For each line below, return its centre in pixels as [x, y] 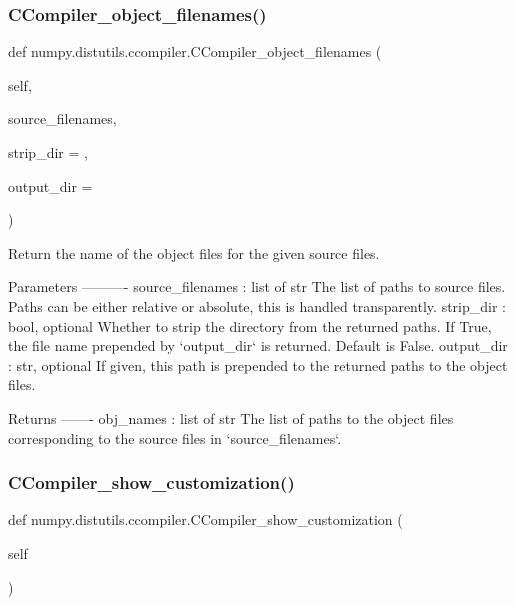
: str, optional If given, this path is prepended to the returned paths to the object [258, 364]
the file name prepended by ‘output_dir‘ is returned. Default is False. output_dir [258, 345]
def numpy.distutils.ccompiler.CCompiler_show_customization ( [205, 519]
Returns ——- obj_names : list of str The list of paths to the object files [231, 417]
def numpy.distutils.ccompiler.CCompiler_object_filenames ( [195, 51]
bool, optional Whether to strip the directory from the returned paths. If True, [250, 325]
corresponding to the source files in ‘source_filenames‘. [175, 437]
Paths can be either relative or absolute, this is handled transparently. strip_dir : [257, 305]
